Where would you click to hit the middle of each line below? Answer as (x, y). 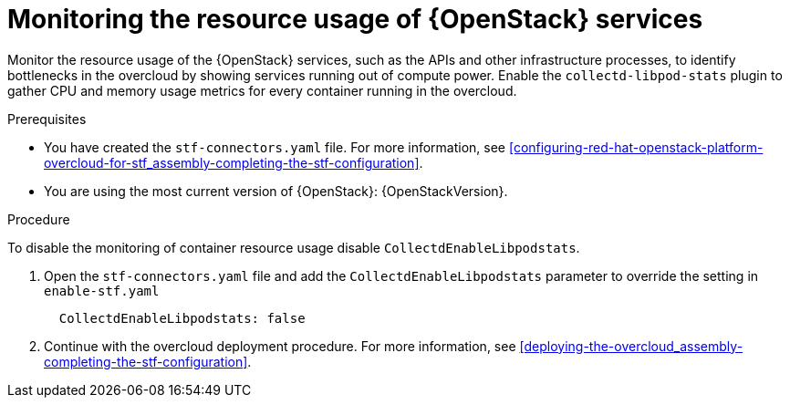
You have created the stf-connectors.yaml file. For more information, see (275, 147)
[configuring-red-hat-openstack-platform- (636, 147)
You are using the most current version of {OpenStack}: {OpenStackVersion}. (276, 191)
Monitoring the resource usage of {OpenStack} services (355, 19)
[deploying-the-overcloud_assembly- (631, 346)
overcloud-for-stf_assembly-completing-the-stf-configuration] (232, 162)
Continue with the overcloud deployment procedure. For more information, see (280, 346)
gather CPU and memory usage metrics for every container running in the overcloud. (262, 90)
